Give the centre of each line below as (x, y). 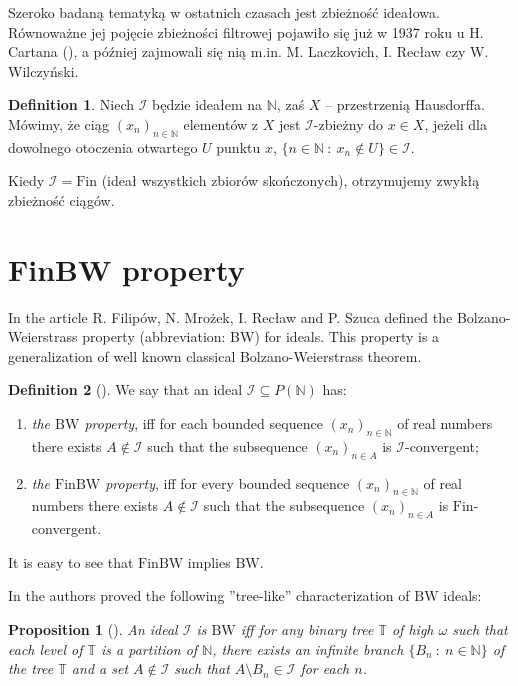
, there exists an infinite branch (308, 648)
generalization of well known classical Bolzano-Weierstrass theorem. (215, 355)
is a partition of (149, 648)
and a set (100, 668)
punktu (238, 146)
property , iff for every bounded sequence (227, 482)
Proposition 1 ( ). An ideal (93, 629)
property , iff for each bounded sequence (203, 423)
